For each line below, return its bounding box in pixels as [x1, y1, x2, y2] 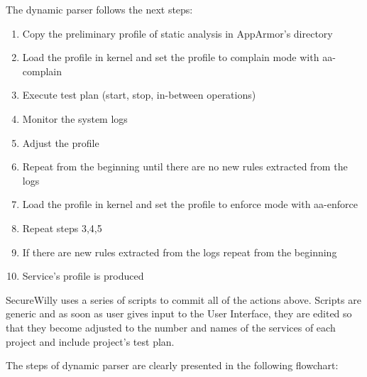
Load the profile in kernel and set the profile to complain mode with [22, 50, 319, 65]
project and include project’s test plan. [6, 334, 175, 349]
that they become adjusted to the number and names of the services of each [6, 319, 336, 334]
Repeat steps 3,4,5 [22, 220, 102, 235]
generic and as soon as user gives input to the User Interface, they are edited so [6, 306, 352, 321]
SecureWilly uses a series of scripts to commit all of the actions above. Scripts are [6, 292, 361, 307]
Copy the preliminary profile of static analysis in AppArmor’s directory [22, 26, 333, 40]
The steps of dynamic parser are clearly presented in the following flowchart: [6, 358, 339, 373]
